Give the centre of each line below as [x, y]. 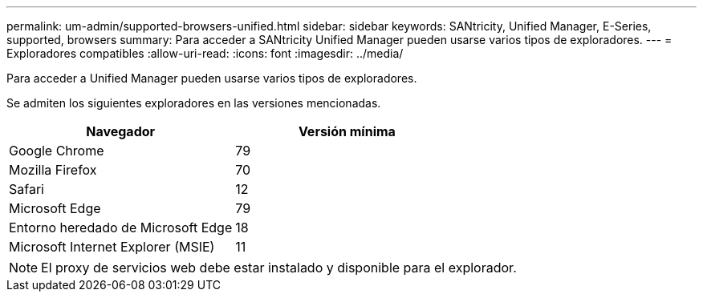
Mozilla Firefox [53, 170]
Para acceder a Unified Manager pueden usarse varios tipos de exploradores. [212, 78]
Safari [26, 189]
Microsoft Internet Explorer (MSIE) [112, 247]
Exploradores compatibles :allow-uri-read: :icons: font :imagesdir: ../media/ [205, 53]
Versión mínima [347, 131]
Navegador [121, 131]
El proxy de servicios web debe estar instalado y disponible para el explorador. [279, 268]
